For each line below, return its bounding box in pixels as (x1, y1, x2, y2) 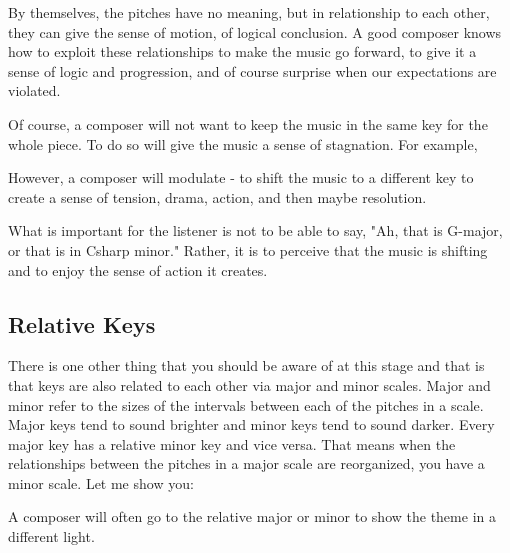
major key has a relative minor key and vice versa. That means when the (8, 433, 456, 454)
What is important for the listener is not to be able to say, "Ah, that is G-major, (8, 220, 503, 241)
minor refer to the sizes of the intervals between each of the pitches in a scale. (8, 394, 484, 415)
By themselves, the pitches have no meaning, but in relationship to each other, (8, 2, 490, 22)
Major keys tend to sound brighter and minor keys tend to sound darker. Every (8, 414, 495, 435)
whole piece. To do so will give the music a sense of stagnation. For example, (8, 133, 478, 154)
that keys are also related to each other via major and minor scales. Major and (8, 374, 491, 395)
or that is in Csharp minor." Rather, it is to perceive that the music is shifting (8, 239, 488, 260)
